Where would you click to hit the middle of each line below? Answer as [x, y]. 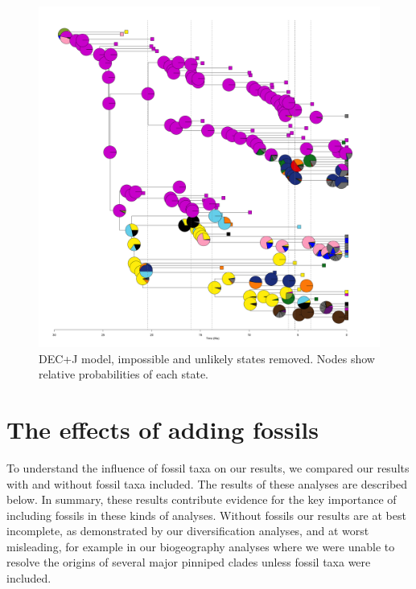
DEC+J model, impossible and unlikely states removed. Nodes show [207, 358]
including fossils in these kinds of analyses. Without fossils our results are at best [206, 515]
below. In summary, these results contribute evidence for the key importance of [202, 499]
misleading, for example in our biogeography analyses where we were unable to [201, 546]
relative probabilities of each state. [124, 374]
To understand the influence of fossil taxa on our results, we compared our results [208, 467]
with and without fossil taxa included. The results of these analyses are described [207, 483]
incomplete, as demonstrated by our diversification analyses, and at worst [188, 531]
